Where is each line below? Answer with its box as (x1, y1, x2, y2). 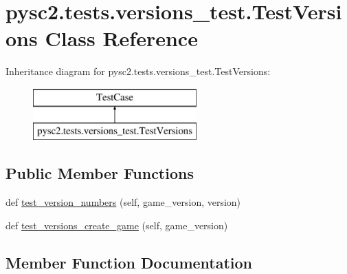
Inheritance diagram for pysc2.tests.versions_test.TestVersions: (5, 64, 271, 78)
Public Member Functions (5, 162, 194, 184)
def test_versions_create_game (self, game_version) (5, 218, 228, 232)
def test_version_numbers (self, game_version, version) (5, 195, 241, 209)
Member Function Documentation (5, 251, 253, 273)
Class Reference (45, 24, 198, 52)
